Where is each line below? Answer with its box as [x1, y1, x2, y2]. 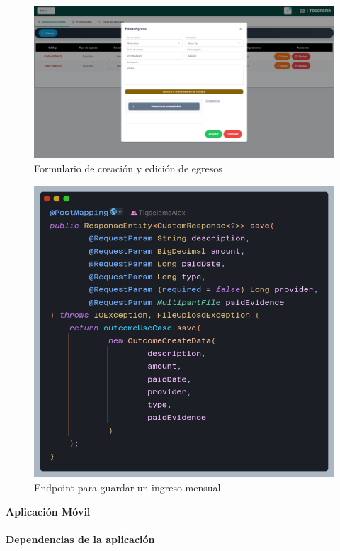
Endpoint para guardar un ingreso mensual [34, 480, 221, 495]
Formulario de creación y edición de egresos [34, 160, 222, 175]
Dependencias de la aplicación [6, 531, 155, 546]
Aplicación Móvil [6, 503, 91, 518]
